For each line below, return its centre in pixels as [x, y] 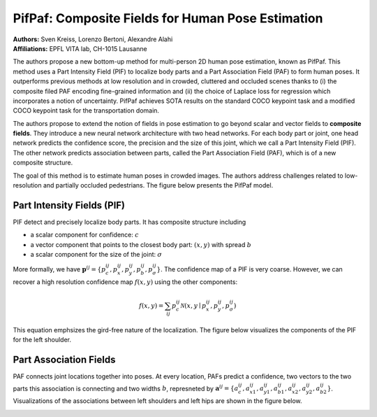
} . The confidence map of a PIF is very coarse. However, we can [250, 269]
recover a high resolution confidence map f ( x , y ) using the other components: [125, 282]
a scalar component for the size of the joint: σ [96, 255]
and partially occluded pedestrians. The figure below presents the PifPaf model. [158, 185]
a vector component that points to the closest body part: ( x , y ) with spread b [141, 244]
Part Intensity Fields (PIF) [69, 205]
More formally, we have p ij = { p [59, 269]
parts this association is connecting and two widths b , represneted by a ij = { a [126, 388]
